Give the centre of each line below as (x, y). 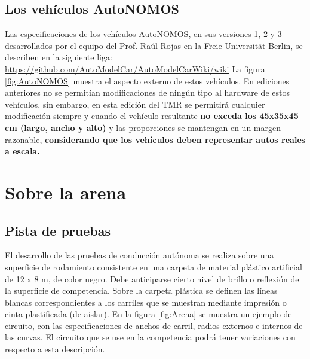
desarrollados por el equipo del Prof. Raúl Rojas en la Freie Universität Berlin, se (154, 45)
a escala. (22, 151)
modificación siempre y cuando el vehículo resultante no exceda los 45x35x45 (152, 116)
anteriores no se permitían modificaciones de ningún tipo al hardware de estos (147, 92)
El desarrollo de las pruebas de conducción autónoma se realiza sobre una (139, 255)
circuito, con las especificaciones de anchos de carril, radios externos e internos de (154, 325)
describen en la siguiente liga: (59, 57)
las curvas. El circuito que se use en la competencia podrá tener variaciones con (150, 337)
